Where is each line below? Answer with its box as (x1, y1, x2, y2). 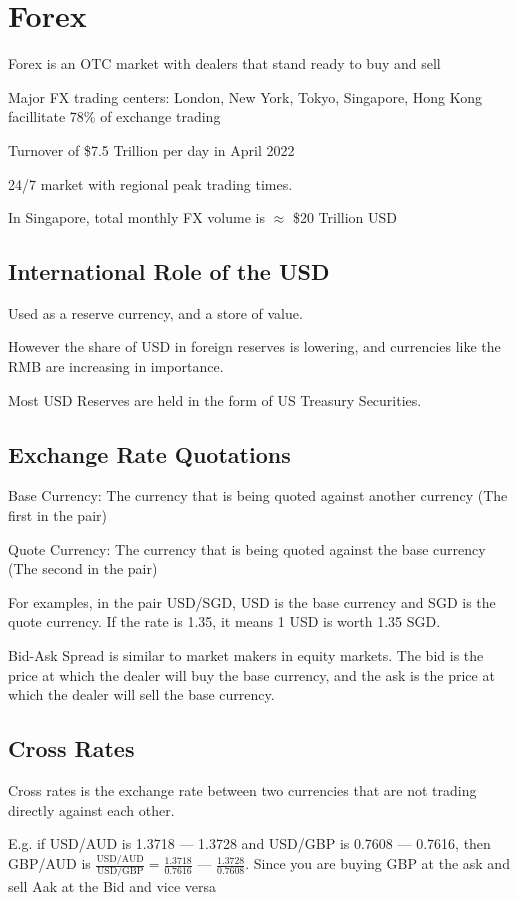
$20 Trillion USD (292, 207, 398, 228)
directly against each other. (8, 799, 175, 820)
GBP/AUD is (8, 853, 91, 874)
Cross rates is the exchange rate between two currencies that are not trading (8, 780, 477, 801)
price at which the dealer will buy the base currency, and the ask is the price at (8, 664, 495, 685)
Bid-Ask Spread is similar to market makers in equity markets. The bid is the (8, 645, 484, 666)
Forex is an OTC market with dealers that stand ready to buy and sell (8, 53, 441, 74)
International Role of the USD (8, 256, 330, 287)
